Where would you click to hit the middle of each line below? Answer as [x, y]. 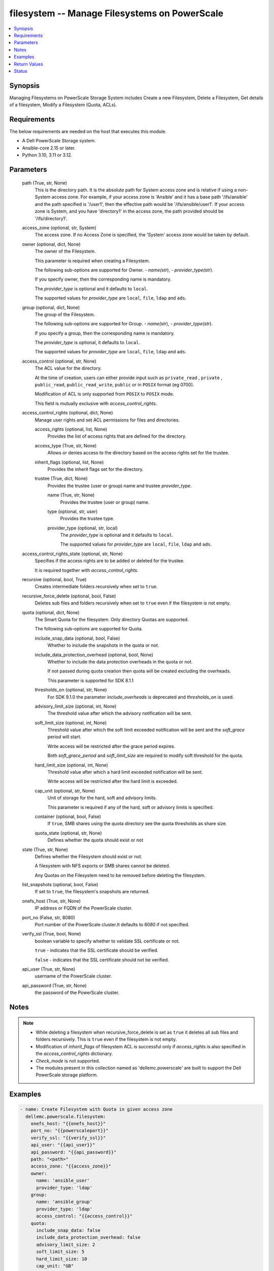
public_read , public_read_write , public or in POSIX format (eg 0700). [114, 385]
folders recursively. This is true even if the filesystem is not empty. [106, 1039]
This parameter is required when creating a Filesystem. [92, 261]
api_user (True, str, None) [49, 969]
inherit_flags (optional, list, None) [69, 462]
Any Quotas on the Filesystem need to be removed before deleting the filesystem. [120, 875]
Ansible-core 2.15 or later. [49, 148]
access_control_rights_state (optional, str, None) [72, 554]
